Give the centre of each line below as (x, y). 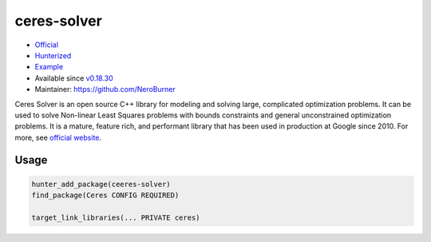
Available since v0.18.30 (74, 78)
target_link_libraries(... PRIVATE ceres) (116, 217)
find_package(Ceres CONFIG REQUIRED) (105, 195)
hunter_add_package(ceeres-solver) (101, 184)
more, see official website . (58, 137)
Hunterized (53, 55)
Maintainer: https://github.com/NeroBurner (105, 89)
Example (49, 67)
